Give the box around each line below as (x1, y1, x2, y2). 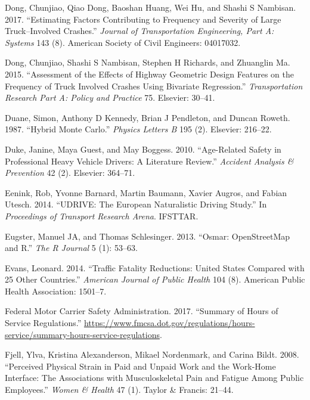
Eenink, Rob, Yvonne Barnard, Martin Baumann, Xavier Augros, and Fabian (5, 186, 287, 199)
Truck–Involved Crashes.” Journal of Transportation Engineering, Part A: (5, 24, 274, 37)
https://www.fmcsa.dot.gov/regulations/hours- (83, 317, 255, 329)
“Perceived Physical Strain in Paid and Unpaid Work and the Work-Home (5, 359, 276, 372)
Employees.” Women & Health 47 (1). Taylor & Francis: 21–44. (5, 383, 234, 396)
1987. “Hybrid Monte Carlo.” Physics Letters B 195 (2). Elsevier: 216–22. (5, 123, 272, 135)
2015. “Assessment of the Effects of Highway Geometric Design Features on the (5, 67, 294, 80)
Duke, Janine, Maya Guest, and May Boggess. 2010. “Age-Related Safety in (5, 142, 281, 155)
